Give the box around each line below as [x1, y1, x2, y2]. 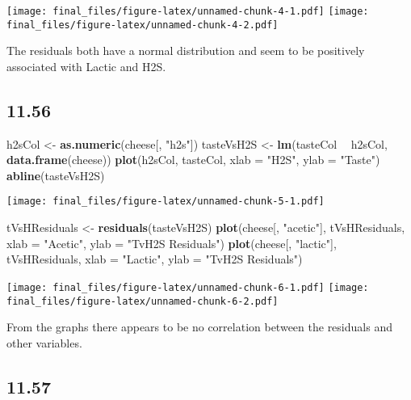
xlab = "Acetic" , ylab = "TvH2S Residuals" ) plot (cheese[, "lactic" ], [6, 234, 337, 251]
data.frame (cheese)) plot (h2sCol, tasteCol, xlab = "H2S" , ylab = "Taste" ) [6, 151, 380, 168]
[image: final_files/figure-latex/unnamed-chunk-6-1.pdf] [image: [6, 281, 369, 293]
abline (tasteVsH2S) [6, 166, 105, 183]
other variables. [6, 334, 82, 351]
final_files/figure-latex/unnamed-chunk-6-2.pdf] [6, 295, 279, 307]
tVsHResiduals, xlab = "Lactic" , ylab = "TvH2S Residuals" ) [6, 251, 303, 267]
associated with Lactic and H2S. [6, 57, 166, 74]
